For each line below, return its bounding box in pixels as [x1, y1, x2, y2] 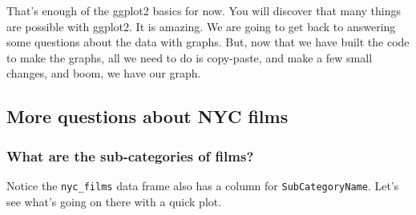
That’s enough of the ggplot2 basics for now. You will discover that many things [6, 2, 402, 18]
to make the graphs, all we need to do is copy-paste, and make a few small [6, 49, 373, 66]
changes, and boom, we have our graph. [6, 65, 201, 82]
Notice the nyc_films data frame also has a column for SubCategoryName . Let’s [6, 177, 399, 193]
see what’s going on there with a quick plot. [6, 193, 222, 209]
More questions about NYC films [6, 104, 289, 129]
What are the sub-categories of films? [6, 145, 254, 165]
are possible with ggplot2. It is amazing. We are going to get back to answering [6, 18, 396, 34]
